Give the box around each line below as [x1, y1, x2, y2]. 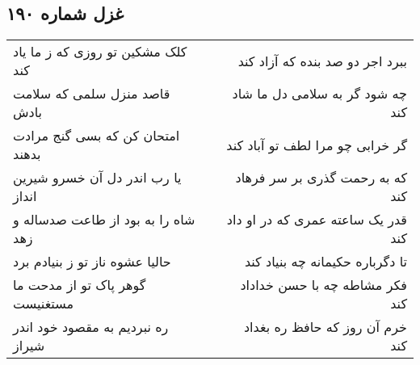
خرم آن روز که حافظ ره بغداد [243, 317, 407, 337]
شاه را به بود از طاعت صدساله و [13, 210, 195, 229]
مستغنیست [13, 294, 74, 313]
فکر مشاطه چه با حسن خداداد [240, 275, 407, 295]
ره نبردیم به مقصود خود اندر [13, 317, 169, 337]
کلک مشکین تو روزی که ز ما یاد [13, 42, 187, 61]
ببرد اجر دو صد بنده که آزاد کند [237, 51, 407, 70]
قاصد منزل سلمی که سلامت [13, 84, 170, 103]
